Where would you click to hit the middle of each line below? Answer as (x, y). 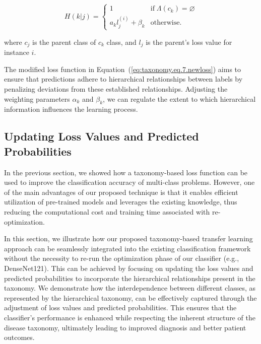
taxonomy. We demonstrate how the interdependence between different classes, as (130, 288)
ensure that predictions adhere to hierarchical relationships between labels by (123, 79)
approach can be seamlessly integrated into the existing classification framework (127, 248)
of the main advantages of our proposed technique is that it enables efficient (121, 192)
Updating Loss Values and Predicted (102, 136)
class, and (121, 42)
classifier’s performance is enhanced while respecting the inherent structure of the (130, 317)
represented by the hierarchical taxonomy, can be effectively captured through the (130, 297)
